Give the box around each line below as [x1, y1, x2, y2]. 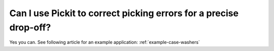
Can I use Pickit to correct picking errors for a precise [9, 8, 238, 19]
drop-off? [9, 22, 51, 33]
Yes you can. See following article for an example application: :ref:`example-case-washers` [9, 39, 200, 45]
